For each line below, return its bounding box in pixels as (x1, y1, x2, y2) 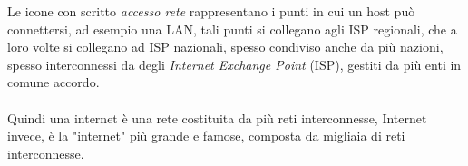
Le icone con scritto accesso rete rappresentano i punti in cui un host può (7, 2, 415, 20)
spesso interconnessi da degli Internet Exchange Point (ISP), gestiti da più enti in (7, 54, 462, 73)
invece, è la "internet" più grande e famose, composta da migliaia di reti (7, 126, 405, 145)
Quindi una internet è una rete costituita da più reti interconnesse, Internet (7, 108, 427, 127)
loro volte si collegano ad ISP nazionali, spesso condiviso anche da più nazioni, (7, 37, 444, 56)
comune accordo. (7, 73, 100, 92)
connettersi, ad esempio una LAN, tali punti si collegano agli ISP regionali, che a (7, 19, 457, 38)
